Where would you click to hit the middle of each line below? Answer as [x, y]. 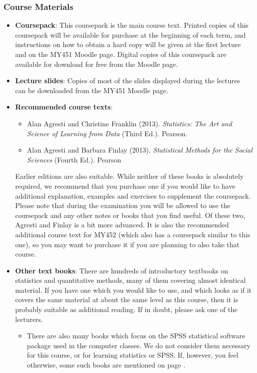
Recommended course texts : [64, 107]
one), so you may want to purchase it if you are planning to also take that [127, 244]
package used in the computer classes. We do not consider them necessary [139, 345]
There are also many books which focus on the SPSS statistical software [136, 336]
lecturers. [29, 319]
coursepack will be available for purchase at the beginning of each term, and [130, 34]
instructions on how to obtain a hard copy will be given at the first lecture [128, 44]
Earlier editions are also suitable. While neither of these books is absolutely [129, 176]
